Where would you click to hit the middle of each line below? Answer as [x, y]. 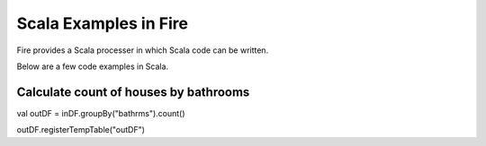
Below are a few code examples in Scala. [93, 66]
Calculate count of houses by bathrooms [133, 92]
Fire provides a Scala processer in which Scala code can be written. [143, 50]
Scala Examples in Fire [103, 23]
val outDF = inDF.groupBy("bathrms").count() [101, 113]
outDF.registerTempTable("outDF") [81, 130]
